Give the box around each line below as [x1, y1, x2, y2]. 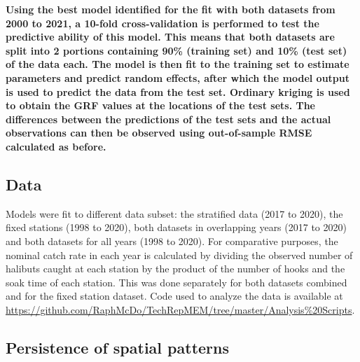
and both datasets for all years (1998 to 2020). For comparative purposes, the [6, 233, 338, 248]
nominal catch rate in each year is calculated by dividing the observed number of [6, 247, 353, 262]
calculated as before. [6, 139, 106, 153]
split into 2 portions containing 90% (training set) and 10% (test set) [6, 43, 347, 57]
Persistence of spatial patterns [6, 336, 229, 358]
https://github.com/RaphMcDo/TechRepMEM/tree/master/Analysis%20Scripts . [6, 302, 355, 316]
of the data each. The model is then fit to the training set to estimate [6, 57, 349, 71]
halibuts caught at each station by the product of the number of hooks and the [6, 261, 345, 276]
